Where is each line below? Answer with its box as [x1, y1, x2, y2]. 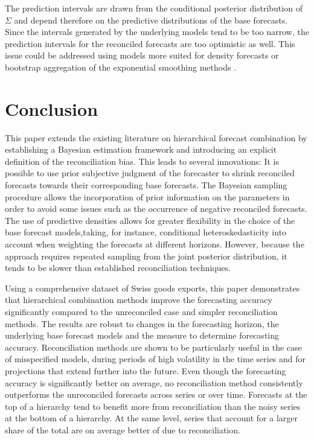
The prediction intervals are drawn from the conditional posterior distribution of [5, 2, 303, 14]
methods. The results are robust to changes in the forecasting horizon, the [5, 317, 279, 330]
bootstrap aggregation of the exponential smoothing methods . [5, 60, 237, 73]
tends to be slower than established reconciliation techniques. [5, 261, 231, 274]
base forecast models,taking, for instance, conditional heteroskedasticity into [5, 226, 287, 238]
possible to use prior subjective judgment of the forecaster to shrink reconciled [5, 167, 295, 179]
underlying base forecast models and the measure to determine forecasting [5, 329, 280, 342]
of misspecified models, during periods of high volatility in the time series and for [5, 352, 306, 365]
